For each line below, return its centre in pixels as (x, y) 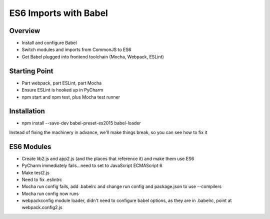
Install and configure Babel (49, 43)
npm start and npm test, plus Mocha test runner (71, 97)
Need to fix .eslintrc (42, 179)
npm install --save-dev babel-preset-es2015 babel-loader (81, 123)
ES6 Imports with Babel (59, 13)
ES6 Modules (30, 147)
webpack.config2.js (42, 207)
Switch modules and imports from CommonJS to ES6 (76, 49)
